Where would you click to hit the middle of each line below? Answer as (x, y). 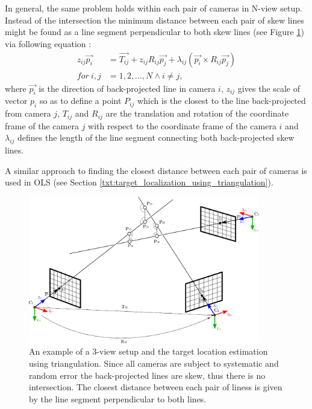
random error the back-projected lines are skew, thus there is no (147, 375)
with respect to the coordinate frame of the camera (182, 125)
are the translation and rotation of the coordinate (197, 113)
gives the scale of (269, 88)
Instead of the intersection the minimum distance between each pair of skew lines (155, 20)
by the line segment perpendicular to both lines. (118, 398)
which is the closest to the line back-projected (221, 101)
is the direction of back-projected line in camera (127, 88)
